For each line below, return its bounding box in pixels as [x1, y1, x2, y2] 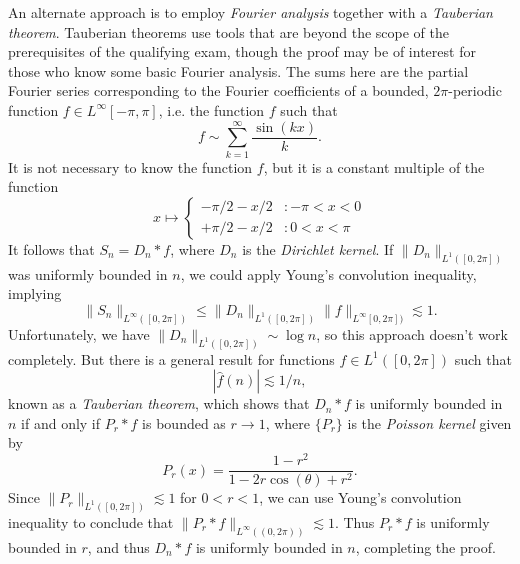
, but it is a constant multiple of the [263, 156, 485, 177]
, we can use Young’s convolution [259, 487, 462, 508]
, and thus [87, 536, 150, 557]
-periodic [448, 80, 502, 101]
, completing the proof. [355, 536, 496, 557]
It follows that [8, 238, 95, 259]
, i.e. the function [158, 99, 265, 120]
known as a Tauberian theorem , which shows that [8, 393, 310, 414]
